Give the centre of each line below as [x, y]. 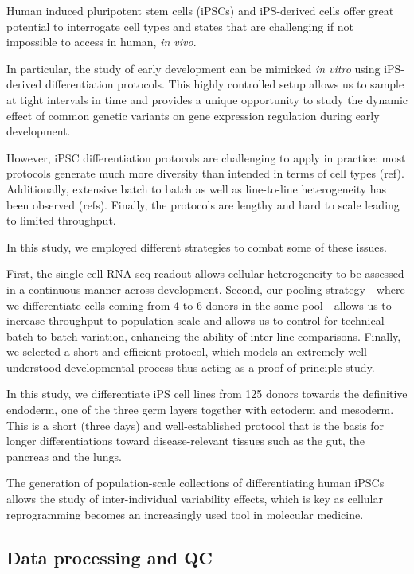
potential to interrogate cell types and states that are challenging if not [180, 26]
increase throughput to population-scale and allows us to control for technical [195, 320]
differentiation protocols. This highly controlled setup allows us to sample [225, 84]
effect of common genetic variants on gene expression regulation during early [193, 115]
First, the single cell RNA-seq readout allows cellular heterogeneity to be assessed [205, 273]
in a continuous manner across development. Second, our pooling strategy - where [206, 289]
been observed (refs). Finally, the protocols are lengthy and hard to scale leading [203, 204]
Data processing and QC [109, 557]
